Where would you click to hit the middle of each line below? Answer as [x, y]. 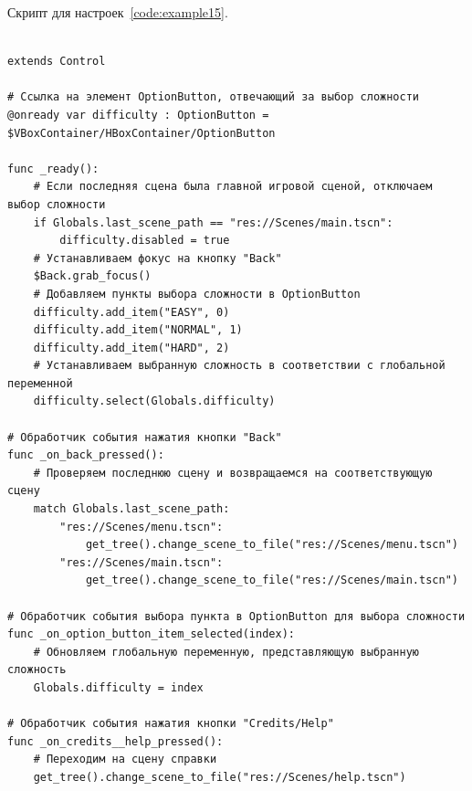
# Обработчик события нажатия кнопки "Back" [145, 437]
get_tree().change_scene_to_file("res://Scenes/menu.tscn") [272, 545]
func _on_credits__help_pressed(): [115, 741]
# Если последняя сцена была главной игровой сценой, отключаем [233, 187]
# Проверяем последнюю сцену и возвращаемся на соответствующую [233, 473]
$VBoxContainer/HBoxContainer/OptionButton [142, 133]
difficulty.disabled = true [145, 241]
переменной [40, 383]
